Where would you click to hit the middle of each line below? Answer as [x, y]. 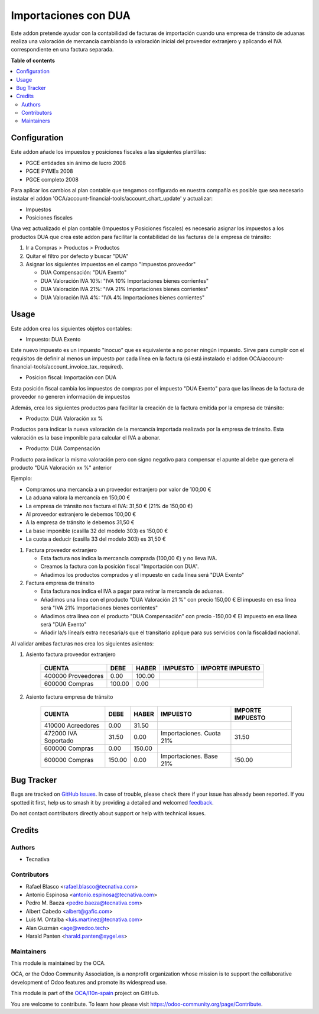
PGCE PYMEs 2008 [49, 171]
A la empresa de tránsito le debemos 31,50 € [80, 522]
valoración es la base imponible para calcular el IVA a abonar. [86, 437]
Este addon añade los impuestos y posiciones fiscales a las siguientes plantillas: [108, 152]
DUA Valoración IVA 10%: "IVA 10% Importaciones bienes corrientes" [125, 280]
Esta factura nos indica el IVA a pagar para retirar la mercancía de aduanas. [132, 591]
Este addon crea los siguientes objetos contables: [71, 328]
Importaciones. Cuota [191, 733]
